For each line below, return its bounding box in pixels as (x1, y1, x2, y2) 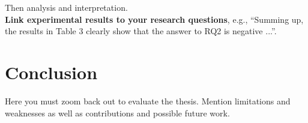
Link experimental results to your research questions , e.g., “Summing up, (5, 13, 304, 25)
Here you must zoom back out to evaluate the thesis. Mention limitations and (5, 94, 291, 107)
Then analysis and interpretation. (5, 1, 128, 13)
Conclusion (5, 59, 98, 84)
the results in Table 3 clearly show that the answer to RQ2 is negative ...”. (5, 25, 277, 37)
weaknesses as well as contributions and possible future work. (5, 106, 230, 119)
